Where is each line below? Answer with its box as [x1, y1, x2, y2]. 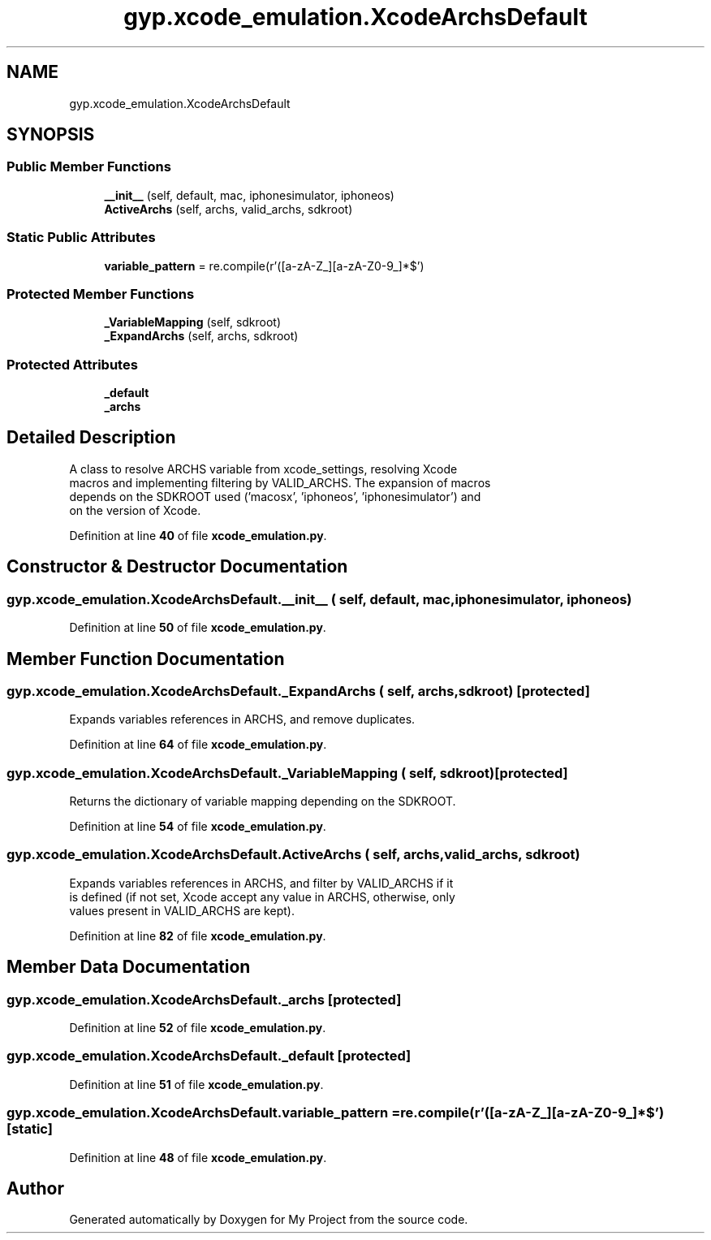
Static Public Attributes [6, 229, 156, 246]
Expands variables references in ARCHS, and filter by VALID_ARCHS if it [69, 875, 454, 890]
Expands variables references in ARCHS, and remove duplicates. [69, 712, 416, 727]
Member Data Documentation [6, 957, 251, 978]
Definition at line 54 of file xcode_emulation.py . [69, 819, 326, 834]
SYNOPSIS [6, 124, 95, 145]
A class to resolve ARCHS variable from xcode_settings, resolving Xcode [69, 461, 458, 476]
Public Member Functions [6, 158, 171, 175]
